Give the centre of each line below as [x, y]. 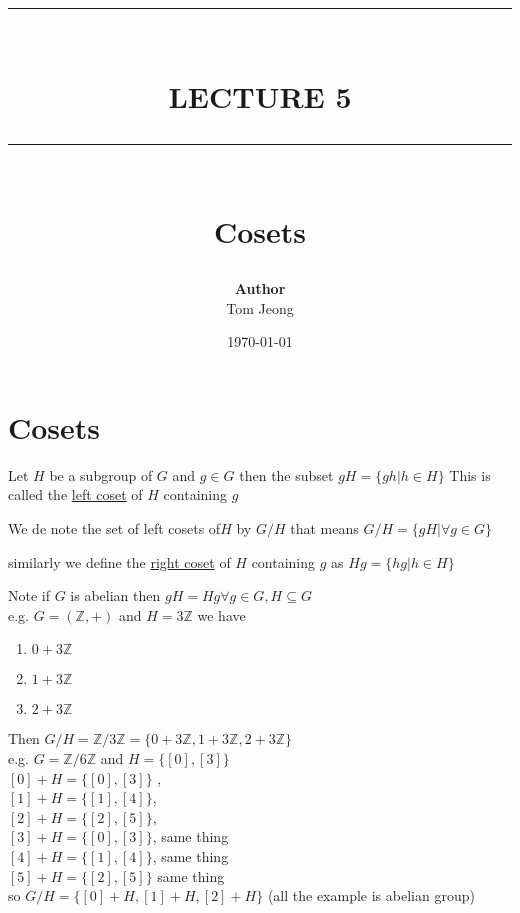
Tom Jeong [260, 307]
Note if [29, 595]
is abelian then [115, 595]
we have [221, 614]
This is [470, 474]
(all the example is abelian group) [371, 895]
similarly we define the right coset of [119, 561]
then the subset [286, 474]
